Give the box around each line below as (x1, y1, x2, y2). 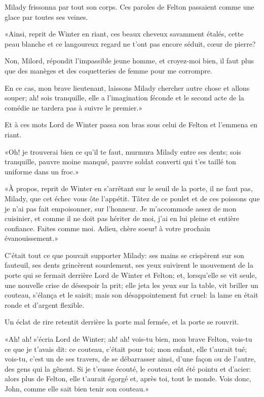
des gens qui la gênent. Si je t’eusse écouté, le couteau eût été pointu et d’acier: (5, 363, 251, 374)
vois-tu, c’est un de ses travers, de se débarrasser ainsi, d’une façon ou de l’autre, (5, 353, 256, 364)
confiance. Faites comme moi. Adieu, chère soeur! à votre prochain (5, 223, 210, 233)
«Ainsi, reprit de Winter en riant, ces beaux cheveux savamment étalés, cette (5, 28, 244, 39)
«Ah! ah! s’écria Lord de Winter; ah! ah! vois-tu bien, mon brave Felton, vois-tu (5, 334, 252, 344)
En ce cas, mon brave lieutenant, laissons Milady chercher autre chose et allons (5, 82, 250, 93)
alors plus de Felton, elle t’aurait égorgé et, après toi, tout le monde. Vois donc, (5, 373, 251, 384)
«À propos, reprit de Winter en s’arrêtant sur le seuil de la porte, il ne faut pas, (5, 183, 253, 194)
